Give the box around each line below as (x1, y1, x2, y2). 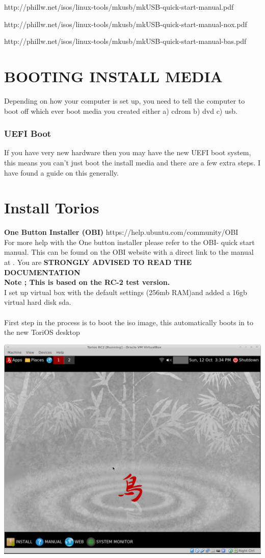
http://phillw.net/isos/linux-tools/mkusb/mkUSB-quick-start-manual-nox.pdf (4, 18, 247, 29)
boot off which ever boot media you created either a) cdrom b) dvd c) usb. (4, 105, 237, 116)
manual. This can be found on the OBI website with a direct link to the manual (4, 247, 254, 257)
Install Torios (4, 197, 99, 218)
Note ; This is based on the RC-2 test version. (4, 277, 170, 287)
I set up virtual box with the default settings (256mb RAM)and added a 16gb (4, 286, 247, 297)
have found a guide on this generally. (4, 167, 119, 178)
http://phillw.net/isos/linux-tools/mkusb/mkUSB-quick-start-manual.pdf (4, 2, 234, 12)
